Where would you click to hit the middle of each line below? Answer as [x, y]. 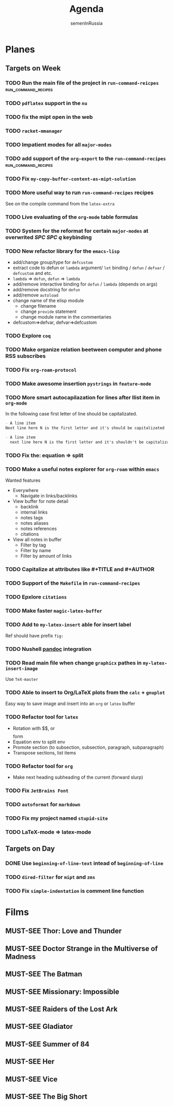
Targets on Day [30, 849]
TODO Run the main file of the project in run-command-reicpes [82, 83]
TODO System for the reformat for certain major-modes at [77, 231]
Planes [20, 49]
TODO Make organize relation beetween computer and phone [84, 349]
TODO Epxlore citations [36, 596]
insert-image [22, 669]
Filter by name [36, 550]
